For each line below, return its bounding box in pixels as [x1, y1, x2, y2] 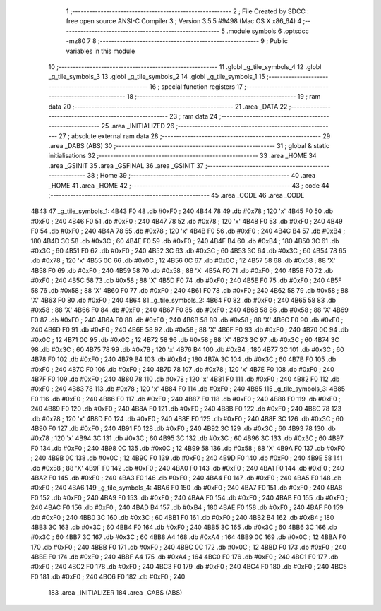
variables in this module [66, 47, 135, 55]
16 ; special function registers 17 [149, 82, 243, 91]
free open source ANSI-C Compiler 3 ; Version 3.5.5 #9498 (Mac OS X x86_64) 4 [66, 17, 302, 25]
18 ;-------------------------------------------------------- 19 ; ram [126, 92, 321, 101]
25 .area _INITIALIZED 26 [101, 122, 175, 131]
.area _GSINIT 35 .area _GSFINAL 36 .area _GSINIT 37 [48, 161, 204, 169]
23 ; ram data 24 [169, 111, 218, 120]
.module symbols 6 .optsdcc [226, 27, 310, 35]
